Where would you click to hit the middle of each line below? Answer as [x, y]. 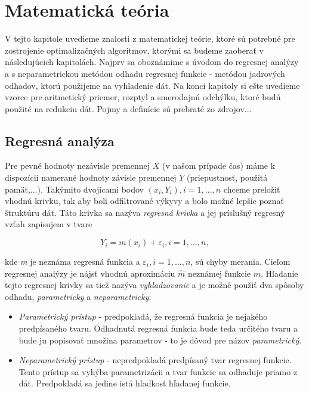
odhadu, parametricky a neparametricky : [78, 296]
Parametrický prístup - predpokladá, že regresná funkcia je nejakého [143, 316]
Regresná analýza [60, 140]
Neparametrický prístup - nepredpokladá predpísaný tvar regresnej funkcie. [155, 360]
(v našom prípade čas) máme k [219, 165]
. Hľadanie [279, 273]
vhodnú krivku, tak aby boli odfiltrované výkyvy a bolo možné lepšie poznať [145, 201]
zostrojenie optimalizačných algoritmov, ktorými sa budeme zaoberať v [134, 50]
